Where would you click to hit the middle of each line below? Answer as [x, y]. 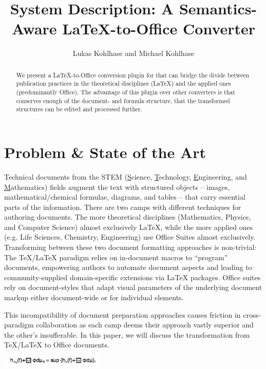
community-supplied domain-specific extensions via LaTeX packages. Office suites [132, 277]
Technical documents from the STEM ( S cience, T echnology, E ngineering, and [126, 176]
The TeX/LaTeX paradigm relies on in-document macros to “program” [116, 257]
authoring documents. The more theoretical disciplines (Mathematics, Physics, [128, 217]
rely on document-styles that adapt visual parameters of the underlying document [133, 287]
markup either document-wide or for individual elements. [94, 297]
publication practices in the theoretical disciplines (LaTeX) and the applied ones [123, 83]
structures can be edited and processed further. [79, 109]
